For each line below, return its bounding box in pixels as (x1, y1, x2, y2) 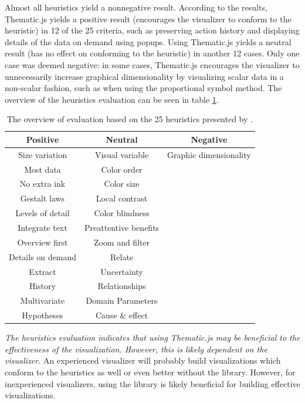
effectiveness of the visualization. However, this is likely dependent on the (5, 342, 267, 355)
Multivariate (20, 294, 65, 307)
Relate (110, 250, 134, 263)
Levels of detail (15, 207, 70, 219)
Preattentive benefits (84, 221, 160, 233)
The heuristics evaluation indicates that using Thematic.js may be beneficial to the (5, 331, 300, 344)
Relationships (97, 280, 146, 292)
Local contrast (96, 192, 148, 204)
